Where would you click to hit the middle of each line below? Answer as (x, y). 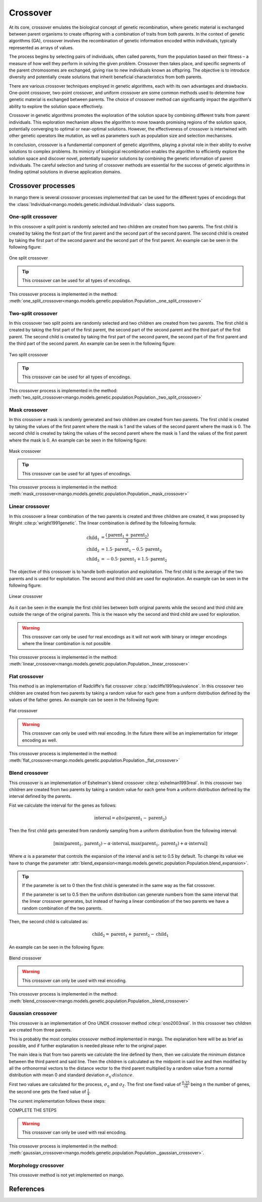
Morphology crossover (37, 1165)
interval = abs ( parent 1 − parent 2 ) (130, 818)
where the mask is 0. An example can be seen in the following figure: (78, 440)
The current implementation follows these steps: (57, 1101)
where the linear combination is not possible (66, 644)
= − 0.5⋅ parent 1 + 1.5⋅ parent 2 (134, 559)
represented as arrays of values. (41, 47)
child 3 (93, 559)
